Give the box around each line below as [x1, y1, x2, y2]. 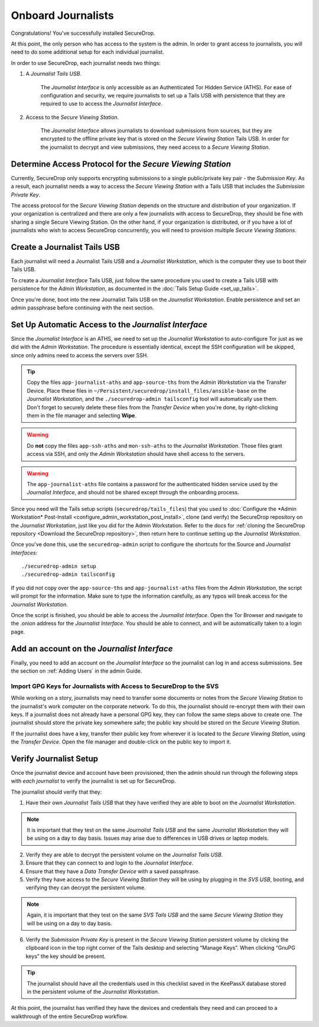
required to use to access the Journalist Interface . [40, 100, 162, 107]
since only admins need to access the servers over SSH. [11, 351, 149, 358]
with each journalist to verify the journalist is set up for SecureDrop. [11, 777, 177, 785]
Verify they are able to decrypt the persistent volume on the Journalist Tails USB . [25, 851, 223, 858]
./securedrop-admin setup [21, 563, 97, 570]
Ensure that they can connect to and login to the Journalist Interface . [25, 859, 194, 866]
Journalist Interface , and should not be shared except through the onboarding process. [27, 489, 239, 496]
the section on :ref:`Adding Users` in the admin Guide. [11, 667, 142, 674]
